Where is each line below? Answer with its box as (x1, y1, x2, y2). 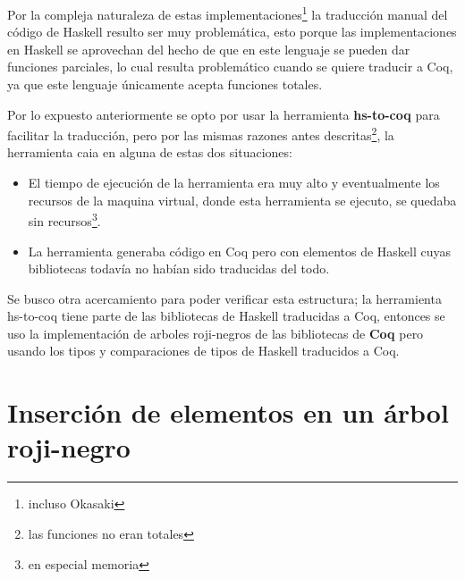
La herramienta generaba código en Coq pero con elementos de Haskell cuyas (28, 241, 452, 260)
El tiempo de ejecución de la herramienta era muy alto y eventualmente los (28, 173, 440, 192)
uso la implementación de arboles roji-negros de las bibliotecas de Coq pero (7, 323, 424, 342)
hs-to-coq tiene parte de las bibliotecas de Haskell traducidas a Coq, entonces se (7, 306, 445, 325)
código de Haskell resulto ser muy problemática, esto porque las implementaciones (7, 22, 457, 41)
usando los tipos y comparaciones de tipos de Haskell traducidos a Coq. (7, 341, 400, 360)
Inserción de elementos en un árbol (7, 394, 449, 431)
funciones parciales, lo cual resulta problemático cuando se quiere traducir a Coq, (7, 57, 453, 76)
